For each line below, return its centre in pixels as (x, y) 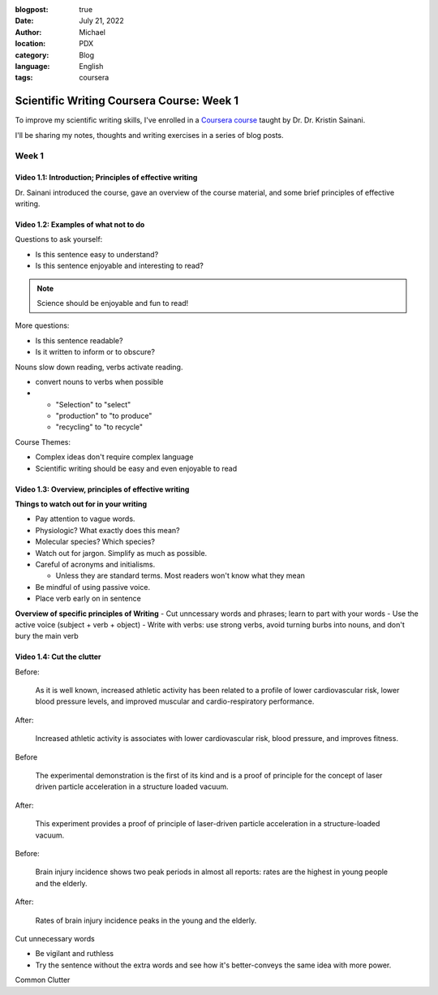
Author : (28, 32)
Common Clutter (43, 980)
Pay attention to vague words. (85, 519)
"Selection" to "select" (93, 404)
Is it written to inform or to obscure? (95, 352)
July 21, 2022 (102, 21)
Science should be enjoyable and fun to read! (113, 303)
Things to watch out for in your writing (81, 504)
